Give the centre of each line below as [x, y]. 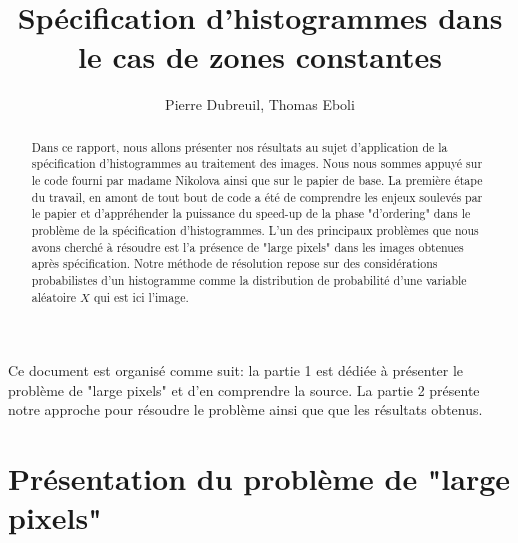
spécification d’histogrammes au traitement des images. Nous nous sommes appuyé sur [257, 163]
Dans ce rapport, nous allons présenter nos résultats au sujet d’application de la [239, 146]
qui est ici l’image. [141, 296]
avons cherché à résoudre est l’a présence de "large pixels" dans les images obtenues [247, 246]
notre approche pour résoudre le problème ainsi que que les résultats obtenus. [245, 409]
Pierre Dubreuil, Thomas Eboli [260, 104]
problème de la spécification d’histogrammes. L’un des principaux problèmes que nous [255, 229]
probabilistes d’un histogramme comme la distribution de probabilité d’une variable [249, 279]
